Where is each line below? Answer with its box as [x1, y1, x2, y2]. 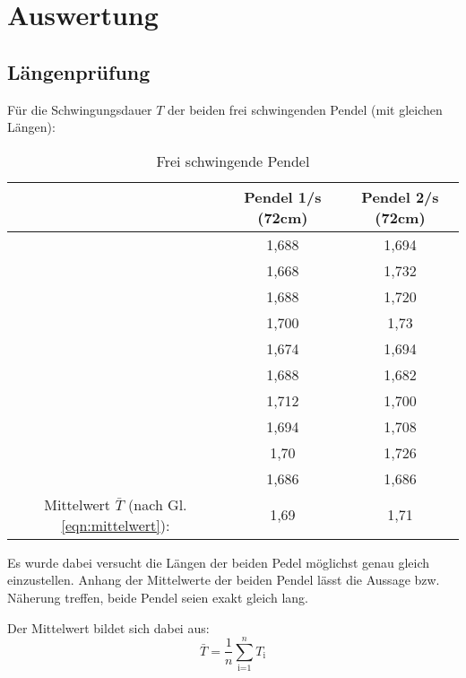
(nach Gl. [128, 493, 187, 515]
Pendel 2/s [361, 186, 439, 207]
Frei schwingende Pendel [156, 150, 310, 171]
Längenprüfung [7, 57, 151, 85]
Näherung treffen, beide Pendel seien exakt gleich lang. [7, 587, 308, 606]
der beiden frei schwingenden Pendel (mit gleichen [167, 100, 443, 118]
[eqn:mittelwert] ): [61, 514, 170, 535]
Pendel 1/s [244, 186, 322, 207]
